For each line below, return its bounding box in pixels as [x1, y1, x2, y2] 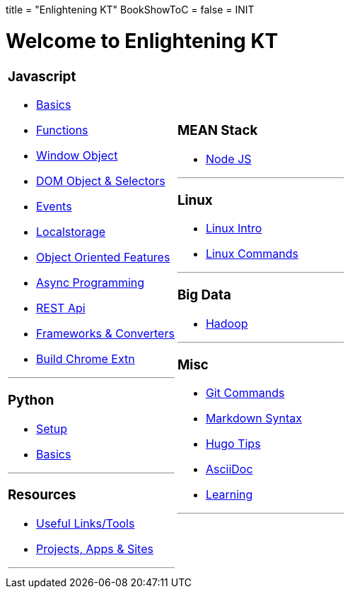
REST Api [36, 301, 86, 316]
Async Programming [36, 275, 145, 290]
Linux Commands [205, 246, 298, 261]
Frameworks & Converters [36, 326, 175, 341]
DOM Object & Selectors [36, 174, 165, 189]
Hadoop [205, 316, 248, 331]
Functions [36, 123, 88, 138]
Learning [205, 487, 253, 502]
